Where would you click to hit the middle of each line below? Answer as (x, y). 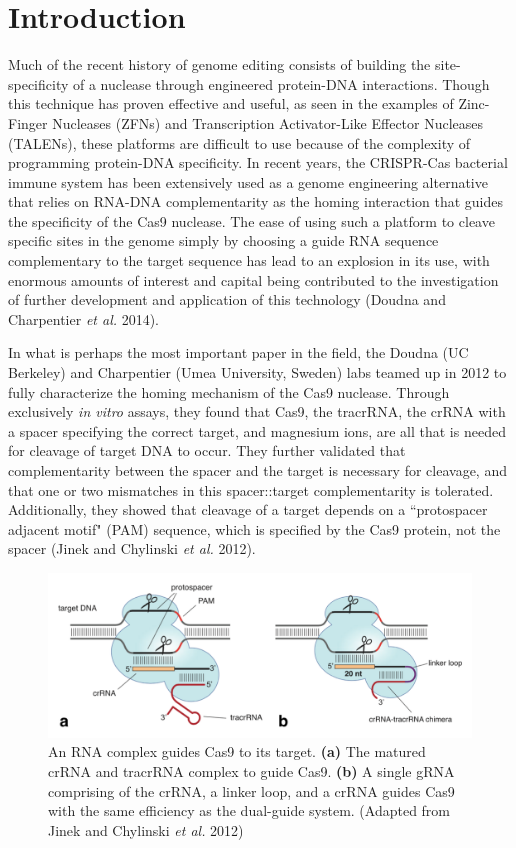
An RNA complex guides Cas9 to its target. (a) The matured (237, 751)
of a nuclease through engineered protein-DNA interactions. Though (281, 83)
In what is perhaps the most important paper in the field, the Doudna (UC (238, 352)
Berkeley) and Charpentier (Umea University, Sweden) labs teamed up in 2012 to (257, 372)
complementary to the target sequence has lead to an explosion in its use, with (249, 260)
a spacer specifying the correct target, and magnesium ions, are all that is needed (257, 430)
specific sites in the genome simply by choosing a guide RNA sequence (223, 240)
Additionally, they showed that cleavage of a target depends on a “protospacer (248, 509)
